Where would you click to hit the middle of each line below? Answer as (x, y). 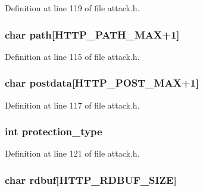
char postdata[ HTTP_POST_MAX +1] (102, 83)
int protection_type (54, 131)
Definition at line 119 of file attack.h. (72, 8)
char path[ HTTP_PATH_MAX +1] (92, 34)
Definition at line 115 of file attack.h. (72, 56)
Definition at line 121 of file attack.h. (72, 153)
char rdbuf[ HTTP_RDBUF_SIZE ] (91, 179)
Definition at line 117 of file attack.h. (72, 105)
